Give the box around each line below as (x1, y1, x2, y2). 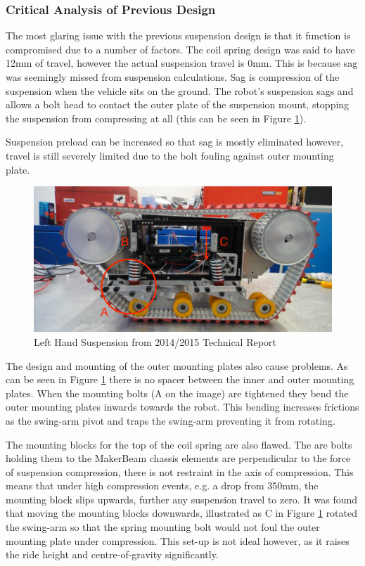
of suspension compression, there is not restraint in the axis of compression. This (6, 464, 354, 479)
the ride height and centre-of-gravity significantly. (6, 547, 219, 562)
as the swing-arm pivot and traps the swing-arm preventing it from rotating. (6, 413, 335, 427)
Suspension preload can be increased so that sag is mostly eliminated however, (6, 134, 344, 149)
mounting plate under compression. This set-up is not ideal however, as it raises (6, 533, 350, 548)
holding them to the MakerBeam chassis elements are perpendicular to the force (6, 451, 351, 465)
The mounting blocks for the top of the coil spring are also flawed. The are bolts (6, 437, 352, 451)
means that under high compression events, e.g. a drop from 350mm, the (6, 478, 319, 493)
